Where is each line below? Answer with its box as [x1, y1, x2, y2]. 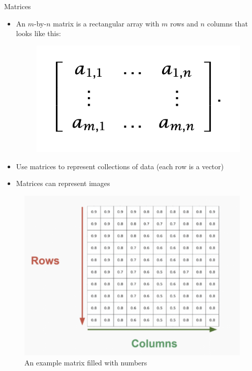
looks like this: [16, 28, 61, 39]
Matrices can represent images [16, 178, 110, 189]
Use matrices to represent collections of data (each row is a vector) [16, 161, 224, 171]
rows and [170, 18, 198, 28]
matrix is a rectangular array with [53, 18, 160, 28]
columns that [207, 18, 248, 28]
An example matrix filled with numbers [24, 357, 147, 367]
